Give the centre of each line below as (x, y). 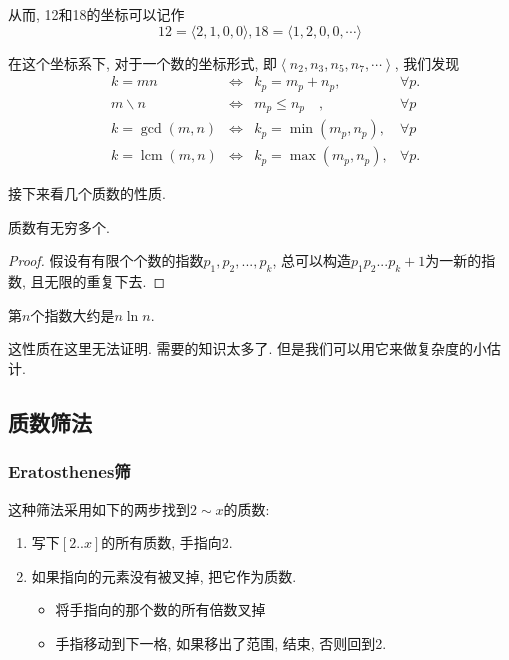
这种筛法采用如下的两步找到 (99, 508)
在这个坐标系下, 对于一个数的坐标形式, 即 (143, 62)
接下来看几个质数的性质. (87, 193)
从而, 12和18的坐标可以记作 (96, 14)
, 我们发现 (427, 62)
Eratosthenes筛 (69, 471)
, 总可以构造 (311, 260)
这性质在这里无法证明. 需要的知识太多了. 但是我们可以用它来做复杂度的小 (248, 348)
